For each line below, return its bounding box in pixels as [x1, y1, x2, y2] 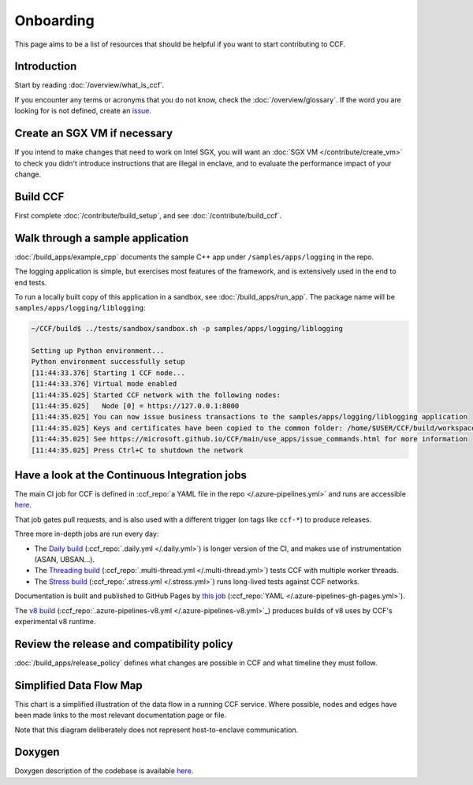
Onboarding [14, 12, 95, 29]
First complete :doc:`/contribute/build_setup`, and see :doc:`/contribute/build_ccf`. [14, 210, 282, 220]
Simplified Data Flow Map [14, 679, 143, 692]
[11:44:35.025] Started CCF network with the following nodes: [31, 390, 281, 400]
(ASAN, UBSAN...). [34, 555, 95, 564]
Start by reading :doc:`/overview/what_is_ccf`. [14, 80, 165, 90]
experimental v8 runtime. [14, 616, 96, 626]
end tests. [14, 277, 47, 287]
